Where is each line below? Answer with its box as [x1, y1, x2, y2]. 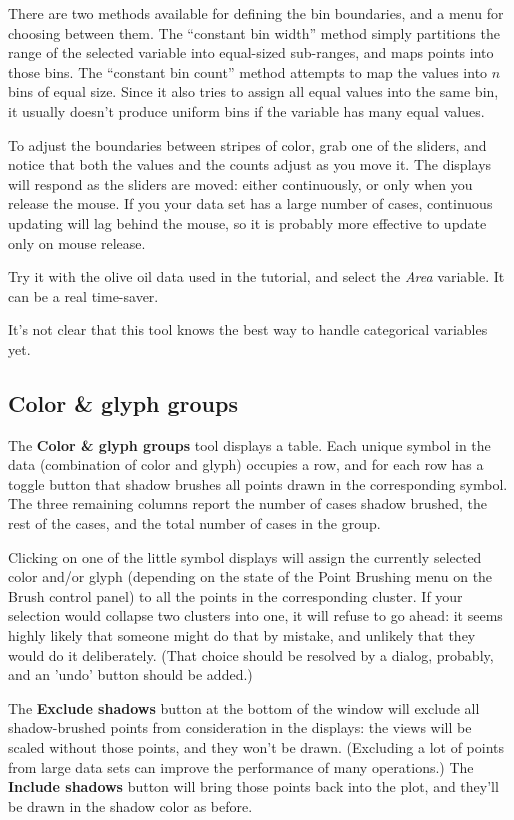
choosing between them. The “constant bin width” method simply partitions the [8, 22, 500, 43]
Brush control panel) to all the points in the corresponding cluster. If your [8, 585, 463, 606]
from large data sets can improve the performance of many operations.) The [8, 756, 474, 777]
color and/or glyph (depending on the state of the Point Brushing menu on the [8, 566, 493, 587]
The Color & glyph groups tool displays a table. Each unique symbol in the [8, 434, 491, 455]
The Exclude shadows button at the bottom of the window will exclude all [8, 697, 480, 718]
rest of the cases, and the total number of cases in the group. [8, 513, 381, 534]
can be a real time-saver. [8, 285, 159, 306]
